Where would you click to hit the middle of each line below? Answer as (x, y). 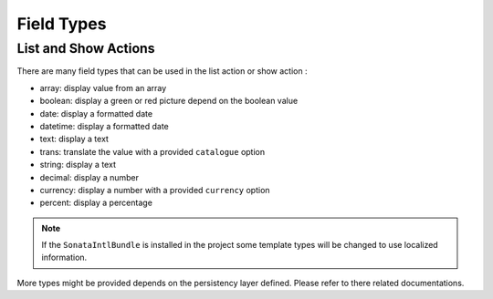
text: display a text (74, 139)
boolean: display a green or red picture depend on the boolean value (169, 101)
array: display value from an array (103, 88)
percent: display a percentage (96, 203)
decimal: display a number (89, 177)
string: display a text (78, 165)
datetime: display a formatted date (104, 126)
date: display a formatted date (96, 113)
